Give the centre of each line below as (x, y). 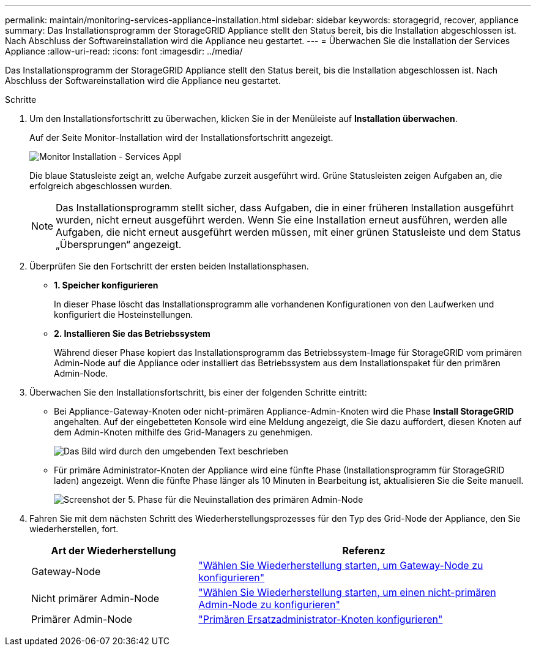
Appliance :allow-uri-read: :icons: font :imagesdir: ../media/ (124, 51)
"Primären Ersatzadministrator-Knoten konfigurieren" (321, 619)
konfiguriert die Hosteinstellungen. (124, 314)
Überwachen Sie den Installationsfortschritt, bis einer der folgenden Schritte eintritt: (198, 392)
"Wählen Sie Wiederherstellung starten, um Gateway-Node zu (341, 565)
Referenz (364, 551)
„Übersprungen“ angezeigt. (119, 244)
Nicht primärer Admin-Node (95, 598)
